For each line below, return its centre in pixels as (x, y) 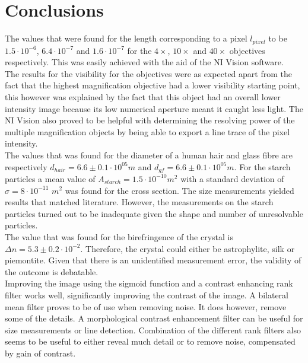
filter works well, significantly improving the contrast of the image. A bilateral (147, 294)
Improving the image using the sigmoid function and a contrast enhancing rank (149, 283)
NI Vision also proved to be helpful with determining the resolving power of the (150, 120)
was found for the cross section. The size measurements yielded (180, 190)
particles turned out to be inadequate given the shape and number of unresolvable (154, 213)
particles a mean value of (50, 178)
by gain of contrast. (40, 353)
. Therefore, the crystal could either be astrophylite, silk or (188, 248)
